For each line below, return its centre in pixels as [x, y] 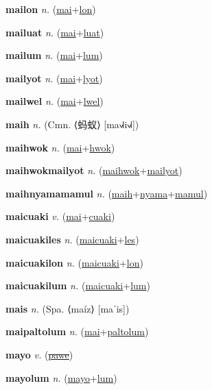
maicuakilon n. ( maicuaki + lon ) [74, 262]
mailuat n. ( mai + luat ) [55, 32]
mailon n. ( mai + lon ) [51, 9]
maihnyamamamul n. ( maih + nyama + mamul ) [107, 193]
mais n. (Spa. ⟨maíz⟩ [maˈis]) [68, 308]
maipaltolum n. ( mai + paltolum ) [77, 331]
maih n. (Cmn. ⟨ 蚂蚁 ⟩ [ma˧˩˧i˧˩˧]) [72, 124]
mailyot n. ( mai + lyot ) [54, 78]
